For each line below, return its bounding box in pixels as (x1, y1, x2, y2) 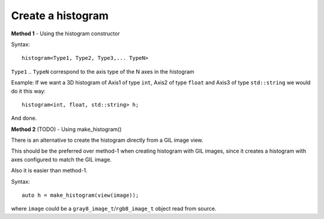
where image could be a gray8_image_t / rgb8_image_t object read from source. (11, 205, 217, 212)
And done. (11, 114, 37, 122)
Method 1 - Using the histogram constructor (11, 30, 120, 37)
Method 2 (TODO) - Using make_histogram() (11, 126, 122, 133)
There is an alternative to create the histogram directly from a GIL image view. (11, 136, 203, 144)
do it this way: (11, 87, 46, 95)
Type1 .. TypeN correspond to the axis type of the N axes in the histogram (11, 68, 194, 75)
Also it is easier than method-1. (11, 167, 88, 174)
